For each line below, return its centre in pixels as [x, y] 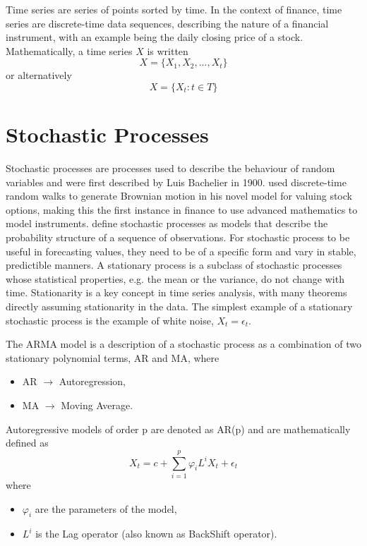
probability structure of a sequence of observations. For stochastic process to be [178, 237]
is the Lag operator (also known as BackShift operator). [156, 534]
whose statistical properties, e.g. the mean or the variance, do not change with [175, 278]
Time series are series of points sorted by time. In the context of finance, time [174, 9]
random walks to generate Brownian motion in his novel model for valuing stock [179, 196]
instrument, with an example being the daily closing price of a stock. [155, 37]
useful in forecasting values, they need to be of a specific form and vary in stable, [181, 251]
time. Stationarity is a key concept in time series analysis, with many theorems [176, 292]
